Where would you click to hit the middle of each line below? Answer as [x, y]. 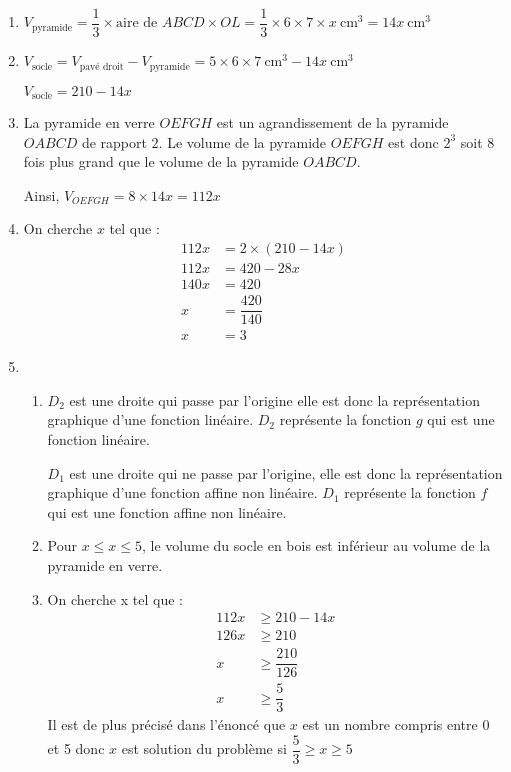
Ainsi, [41, 194]
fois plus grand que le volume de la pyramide [161, 161]
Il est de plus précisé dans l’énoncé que [166, 724]
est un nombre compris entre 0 [396, 724]
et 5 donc [76, 748]
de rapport [114, 141]
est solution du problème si [204, 748]
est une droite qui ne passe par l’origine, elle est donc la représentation [286, 472]
